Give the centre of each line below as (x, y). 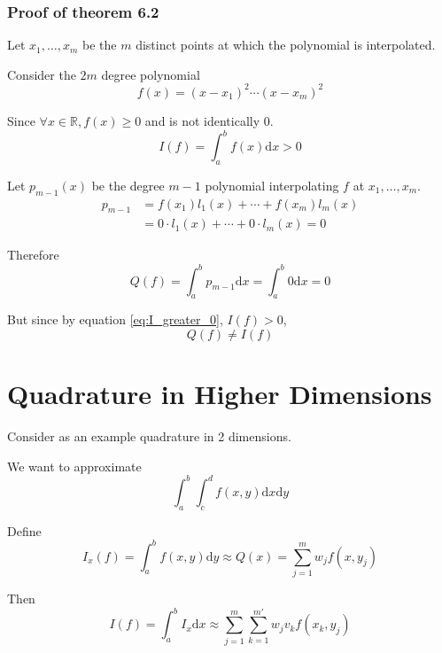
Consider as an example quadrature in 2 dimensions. (149, 436)
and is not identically (202, 120)
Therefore (33, 255)
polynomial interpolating (272, 185)
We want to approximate (74, 466)
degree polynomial (151, 74)
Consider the (42, 74)
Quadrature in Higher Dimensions (220, 394)
